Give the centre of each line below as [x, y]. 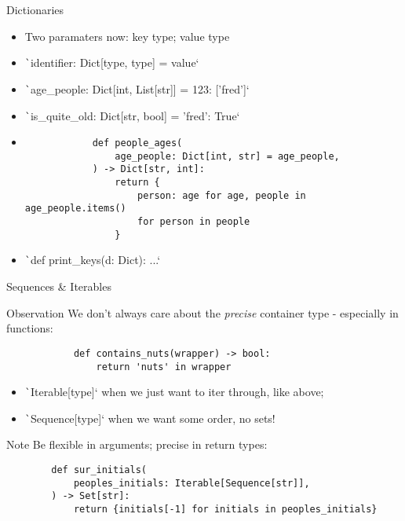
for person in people [193, 222]
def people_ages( [137, 143]
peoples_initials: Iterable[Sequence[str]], [192, 483]
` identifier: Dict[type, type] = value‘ [112, 62]
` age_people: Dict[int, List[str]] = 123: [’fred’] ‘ [137, 88]
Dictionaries [35, 9]
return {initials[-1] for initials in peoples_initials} [225, 510]
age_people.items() [75, 209]
